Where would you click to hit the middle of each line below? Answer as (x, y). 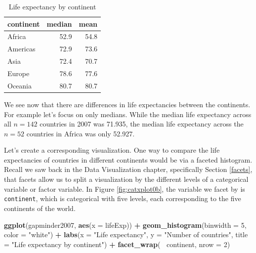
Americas (21, 49)
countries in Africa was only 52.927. (81, 133)
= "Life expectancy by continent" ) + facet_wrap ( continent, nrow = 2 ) (117, 244)
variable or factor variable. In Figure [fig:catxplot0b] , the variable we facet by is (125, 189)
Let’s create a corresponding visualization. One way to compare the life (112, 150)
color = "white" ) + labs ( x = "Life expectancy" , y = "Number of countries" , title (126, 234)
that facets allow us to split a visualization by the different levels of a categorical (126, 179)
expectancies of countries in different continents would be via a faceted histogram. (128, 159)
